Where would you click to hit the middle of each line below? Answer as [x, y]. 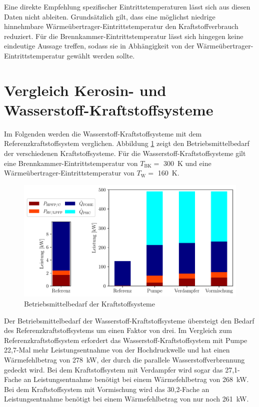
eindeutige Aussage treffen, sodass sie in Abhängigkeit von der [99, 46]
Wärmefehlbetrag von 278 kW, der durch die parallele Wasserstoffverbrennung [124, 359]
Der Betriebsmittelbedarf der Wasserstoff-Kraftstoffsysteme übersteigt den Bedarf [129, 320]
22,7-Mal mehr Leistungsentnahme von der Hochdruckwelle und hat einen [117, 350]
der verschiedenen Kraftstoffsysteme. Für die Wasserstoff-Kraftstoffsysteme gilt [125, 153]
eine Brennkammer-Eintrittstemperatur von [71, 163]
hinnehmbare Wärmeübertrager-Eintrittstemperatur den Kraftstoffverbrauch [121, 26]
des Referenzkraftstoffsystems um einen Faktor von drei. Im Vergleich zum [118, 330]
